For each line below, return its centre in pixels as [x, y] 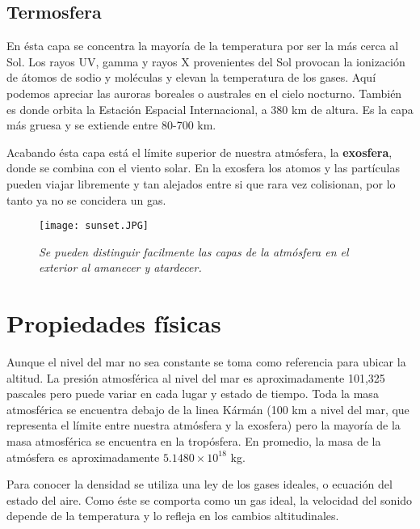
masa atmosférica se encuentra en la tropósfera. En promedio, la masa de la [194, 441]
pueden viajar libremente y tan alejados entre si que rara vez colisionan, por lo [201, 183]
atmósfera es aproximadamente [83, 457]
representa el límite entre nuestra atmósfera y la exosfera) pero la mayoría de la [204, 425]
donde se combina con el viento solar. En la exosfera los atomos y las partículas [203, 168]
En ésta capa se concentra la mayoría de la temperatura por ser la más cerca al [203, 46]
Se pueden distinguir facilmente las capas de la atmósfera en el [194, 251]
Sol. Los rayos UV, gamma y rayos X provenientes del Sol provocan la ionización [206, 61]
